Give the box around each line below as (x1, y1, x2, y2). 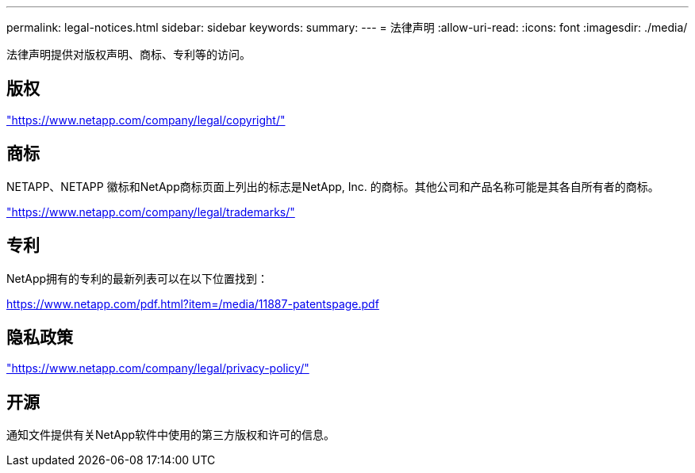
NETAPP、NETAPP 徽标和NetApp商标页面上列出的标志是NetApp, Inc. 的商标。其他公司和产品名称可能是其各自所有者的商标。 (6, 179, 659, 193)
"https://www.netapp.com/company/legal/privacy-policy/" (6, 361, 309, 376)
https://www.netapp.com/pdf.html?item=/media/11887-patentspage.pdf (6, 296, 379, 311)
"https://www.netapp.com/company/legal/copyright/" (6, 113, 286, 127)
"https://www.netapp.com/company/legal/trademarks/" (6, 204, 295, 219)
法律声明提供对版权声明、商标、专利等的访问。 (6, 48, 251, 61)
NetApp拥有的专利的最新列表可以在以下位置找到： (6, 271, 269, 285)
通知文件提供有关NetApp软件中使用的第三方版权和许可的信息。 (6, 428, 336, 442)
